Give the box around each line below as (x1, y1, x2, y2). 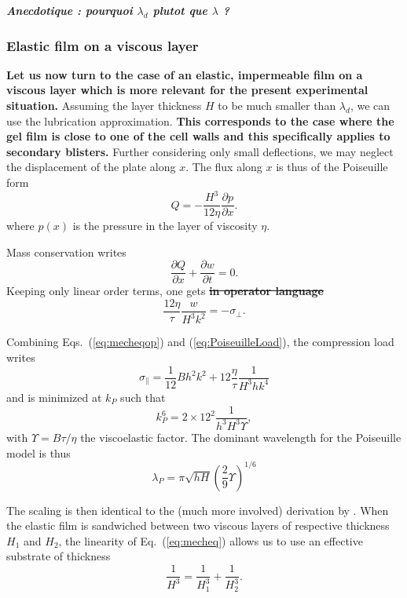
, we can (350, 97, 390, 113)
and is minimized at (6, 388, 102, 405)
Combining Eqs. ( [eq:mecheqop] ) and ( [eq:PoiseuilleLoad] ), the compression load (6, 334, 394, 350)
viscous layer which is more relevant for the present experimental (6, 82, 368, 98)
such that (120, 388, 166, 405)
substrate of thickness (6, 548, 111, 564)
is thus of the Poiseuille (276, 159, 388, 175)
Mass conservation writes (6, 243, 126, 260)
